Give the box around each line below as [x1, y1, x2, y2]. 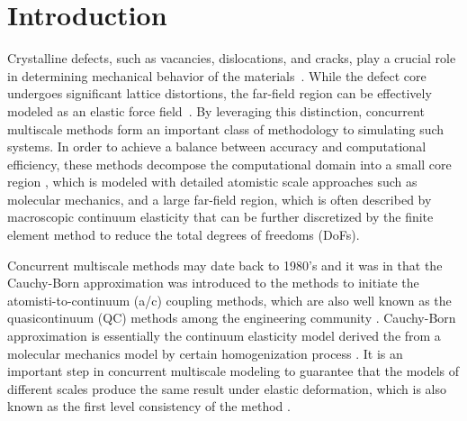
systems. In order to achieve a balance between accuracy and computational [7, 137, 427, 156]
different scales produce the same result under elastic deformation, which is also [7, 379, 446, 398]
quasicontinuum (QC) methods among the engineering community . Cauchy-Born [7, 308, 456, 327]
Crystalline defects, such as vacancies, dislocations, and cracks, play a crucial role [7, 49, 456, 68]
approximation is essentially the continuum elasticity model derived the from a [7, 326, 441, 345]
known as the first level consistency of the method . [7, 397, 291, 416]
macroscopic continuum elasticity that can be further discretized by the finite [7, 207, 434, 226]
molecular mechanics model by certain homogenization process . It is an [7, 343, 403, 362]
